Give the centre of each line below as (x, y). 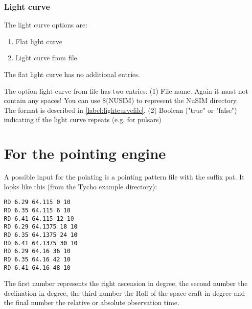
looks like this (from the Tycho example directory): (80, 186)
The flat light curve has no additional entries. (72, 74)
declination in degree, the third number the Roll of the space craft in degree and (125, 293)
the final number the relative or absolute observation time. (92, 302)
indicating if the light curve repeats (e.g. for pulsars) (83, 119)
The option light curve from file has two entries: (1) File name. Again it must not (126, 90)
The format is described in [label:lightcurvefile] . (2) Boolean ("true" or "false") (121, 110)
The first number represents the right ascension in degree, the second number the (126, 283)
